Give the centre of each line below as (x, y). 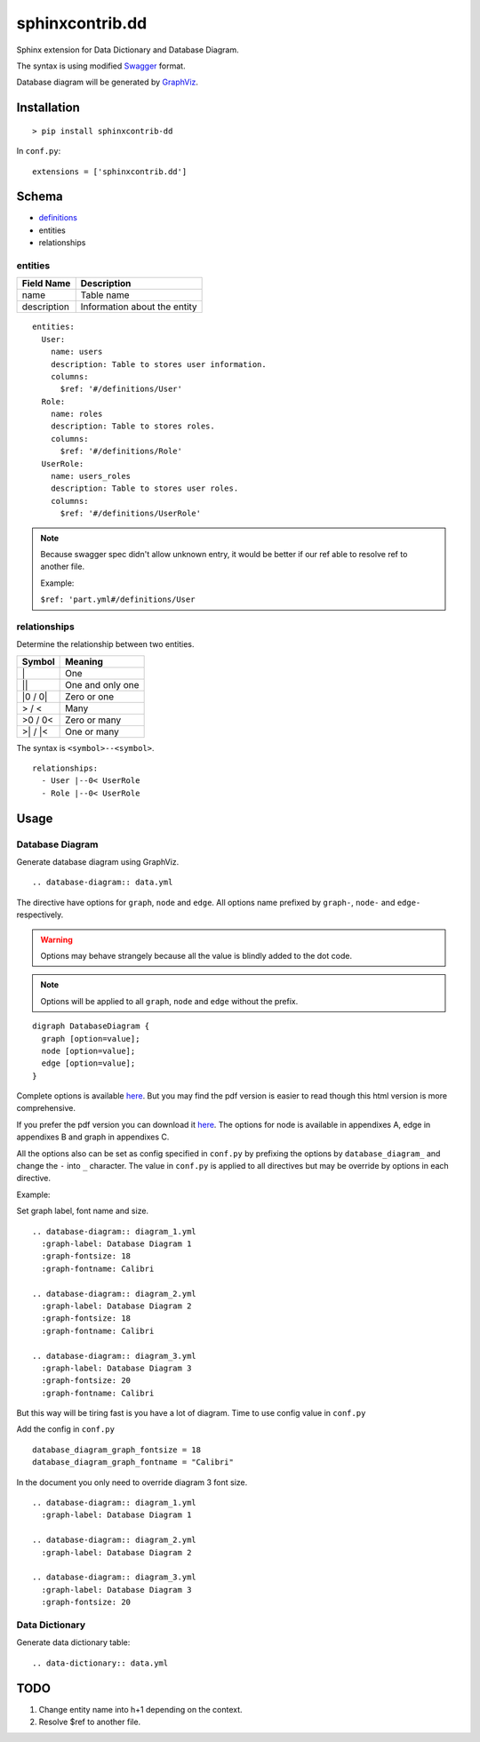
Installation (48, 108)
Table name (105, 295)
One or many (92, 731)
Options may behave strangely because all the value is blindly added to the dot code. (196, 955)
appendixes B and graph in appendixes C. (93, 1137)
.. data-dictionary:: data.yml (100, 1663)
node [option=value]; (88, 1051)
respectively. (40, 915)
